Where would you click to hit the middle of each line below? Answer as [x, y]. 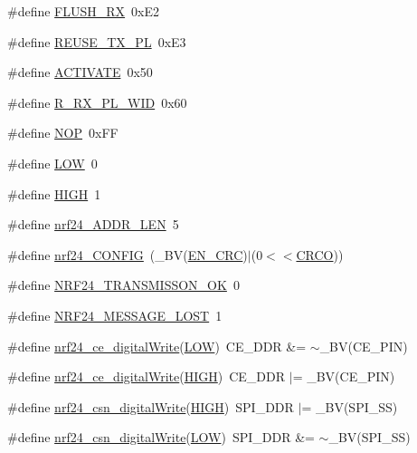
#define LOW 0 [52, 163]
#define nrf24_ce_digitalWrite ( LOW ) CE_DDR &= [157, 346]
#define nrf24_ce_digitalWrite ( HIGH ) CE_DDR [147, 376]
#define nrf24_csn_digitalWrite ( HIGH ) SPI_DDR [151, 406]
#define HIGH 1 [54, 193]
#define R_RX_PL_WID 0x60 [97, 102]
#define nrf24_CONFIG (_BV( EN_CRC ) [128, 254]
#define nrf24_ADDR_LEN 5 [93, 224]
